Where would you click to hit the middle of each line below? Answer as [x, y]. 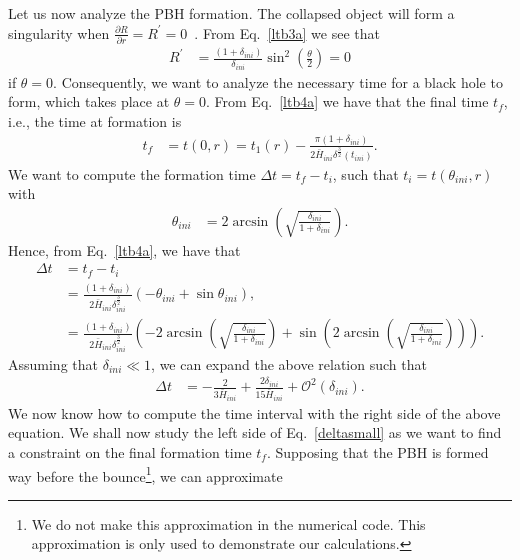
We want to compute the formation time [132, 173]
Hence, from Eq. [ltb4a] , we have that [124, 249]
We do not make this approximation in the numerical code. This [228, 523]
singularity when [59, 32]
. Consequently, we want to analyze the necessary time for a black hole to [278, 81]
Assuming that [53, 363]
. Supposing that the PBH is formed [377, 452]
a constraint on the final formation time [130, 452]
